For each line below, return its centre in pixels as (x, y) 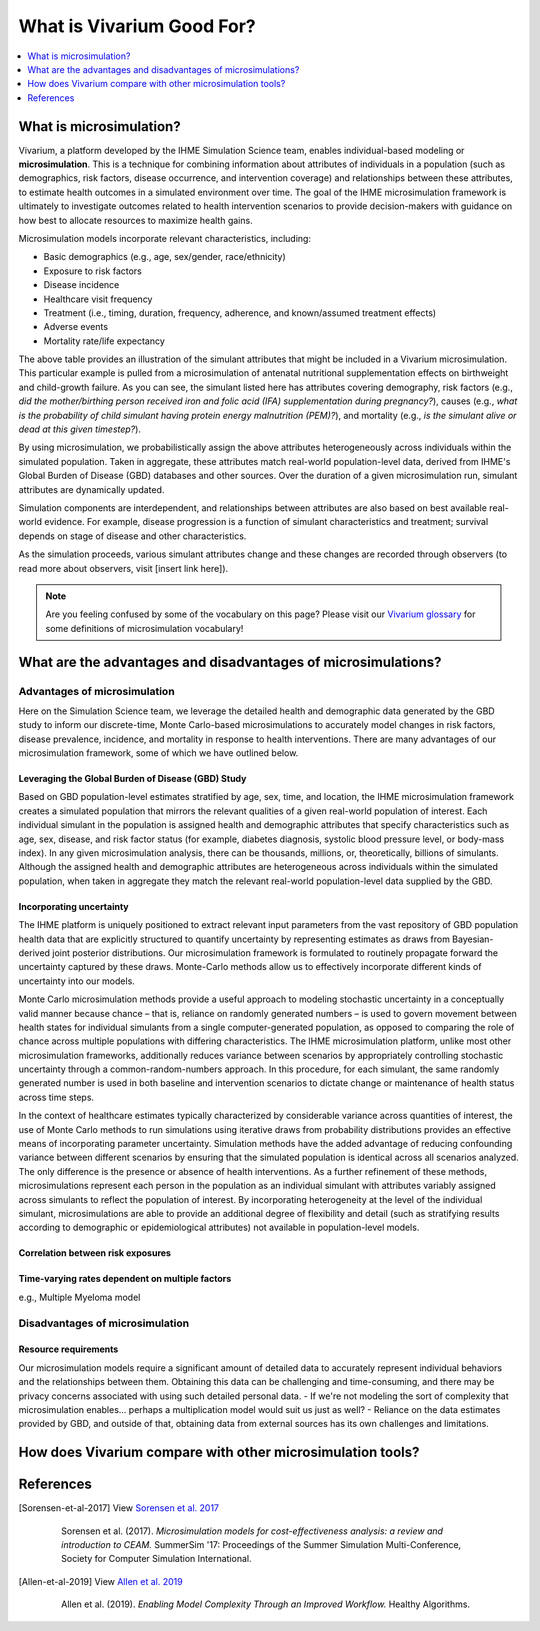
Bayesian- (472, 939)
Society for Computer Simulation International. (156, 1559)
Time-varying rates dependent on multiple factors (125, 1279)
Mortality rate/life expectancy (104, 341)
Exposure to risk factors (92, 271)
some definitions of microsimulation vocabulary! (144, 628)
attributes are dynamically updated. (91, 489)
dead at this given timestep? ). (80, 429)
